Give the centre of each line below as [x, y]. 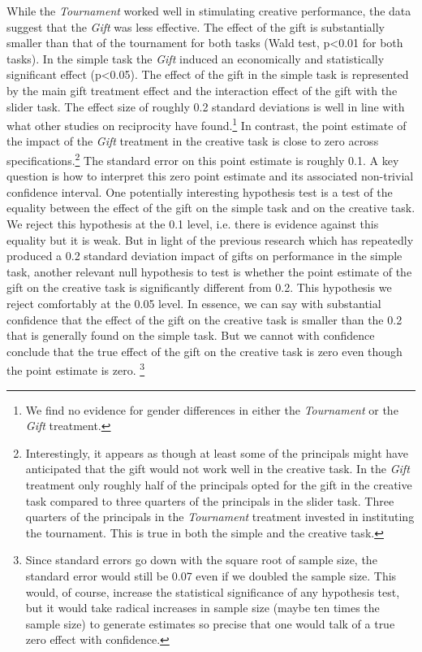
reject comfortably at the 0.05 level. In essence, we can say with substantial [194, 303]
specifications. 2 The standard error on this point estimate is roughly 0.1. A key [203, 159]
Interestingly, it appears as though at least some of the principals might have [217, 452]
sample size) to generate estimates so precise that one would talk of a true [210, 623]
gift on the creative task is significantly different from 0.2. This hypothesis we [199, 287]
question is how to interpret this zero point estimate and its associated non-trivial [210, 176]
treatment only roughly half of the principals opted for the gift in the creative [219, 485]
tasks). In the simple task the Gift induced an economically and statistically [196, 58]
